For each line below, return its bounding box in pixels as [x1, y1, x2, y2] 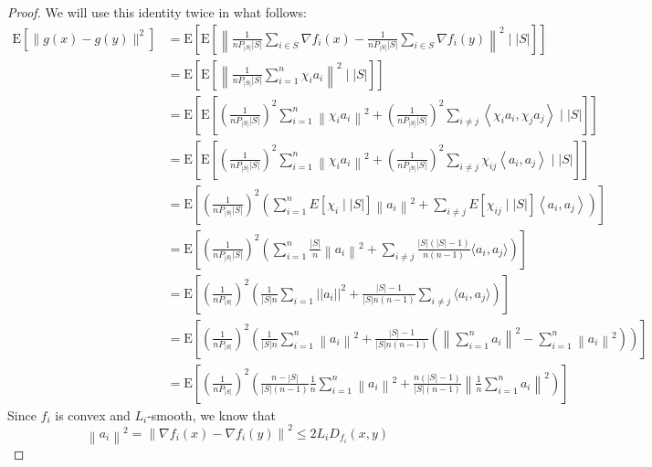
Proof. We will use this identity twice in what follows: [7, 3, 307, 21]
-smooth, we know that [147, 405, 277, 424]
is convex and [55, 405, 131, 424]
